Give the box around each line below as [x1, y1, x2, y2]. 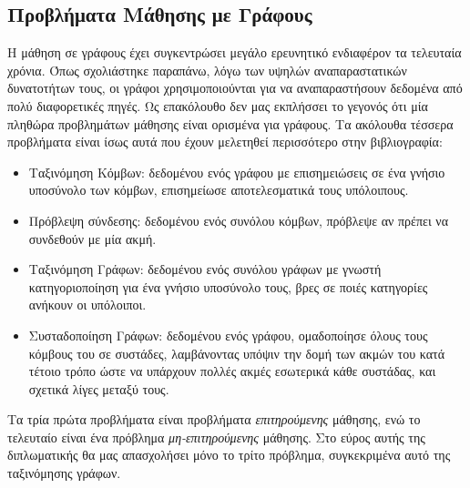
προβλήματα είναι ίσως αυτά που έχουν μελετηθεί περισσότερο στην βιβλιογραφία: [7, 132, 443, 151]
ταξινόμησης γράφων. [7, 463, 121, 483]
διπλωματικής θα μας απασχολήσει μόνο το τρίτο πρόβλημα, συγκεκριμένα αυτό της [7, 445, 451, 464]
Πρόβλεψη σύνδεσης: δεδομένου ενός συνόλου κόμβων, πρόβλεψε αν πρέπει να [28, 210, 448, 229]
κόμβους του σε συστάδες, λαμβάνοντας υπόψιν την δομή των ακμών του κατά [28, 343, 445, 362]
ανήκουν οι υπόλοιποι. [28, 295, 147, 314]
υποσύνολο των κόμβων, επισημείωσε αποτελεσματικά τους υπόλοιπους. [28, 180, 409, 199]
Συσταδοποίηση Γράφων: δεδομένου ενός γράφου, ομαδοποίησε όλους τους [28, 325, 428, 344]
